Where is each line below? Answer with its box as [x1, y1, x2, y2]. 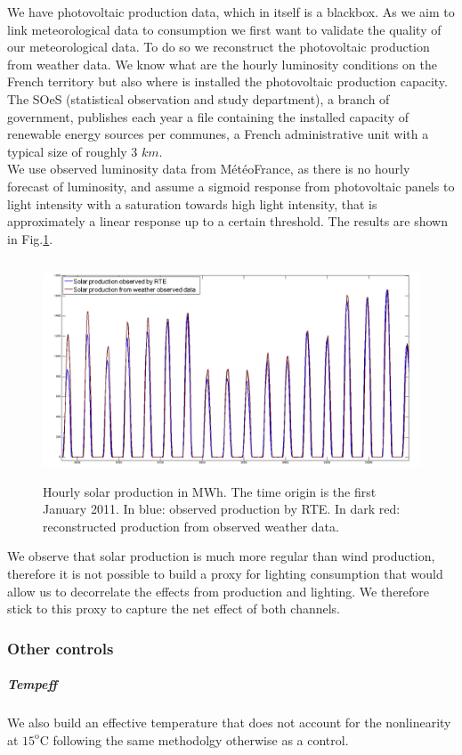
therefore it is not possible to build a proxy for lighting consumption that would [7, 564, 443, 582]
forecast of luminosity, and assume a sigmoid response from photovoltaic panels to [7, 176, 455, 195]
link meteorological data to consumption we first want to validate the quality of [7, 20, 442, 38]
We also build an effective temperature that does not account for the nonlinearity [7, 713, 451, 732]
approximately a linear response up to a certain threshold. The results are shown [7, 212, 449, 231]
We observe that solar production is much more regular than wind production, [7, 547, 435, 565]
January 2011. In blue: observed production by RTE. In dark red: [43, 499, 401, 518]
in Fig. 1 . [7, 229, 53, 248]
